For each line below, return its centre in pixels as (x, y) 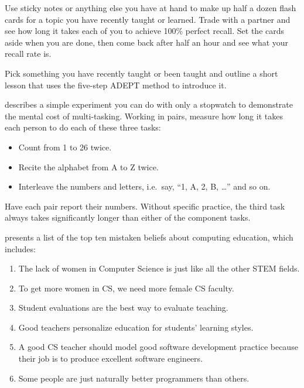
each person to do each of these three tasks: (83, 127)
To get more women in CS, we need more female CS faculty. (126, 288)
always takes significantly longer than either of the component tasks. (128, 217)
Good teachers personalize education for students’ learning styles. (136, 327)
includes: (20, 248)
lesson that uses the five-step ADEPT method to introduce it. (116, 85)
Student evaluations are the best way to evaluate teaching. (123, 308)
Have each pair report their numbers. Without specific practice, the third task (145, 206)
